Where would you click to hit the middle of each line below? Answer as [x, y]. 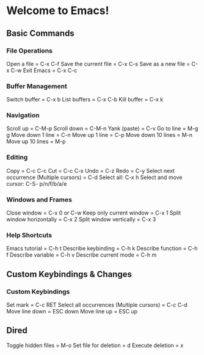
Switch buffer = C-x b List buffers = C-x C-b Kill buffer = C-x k [85, 100]
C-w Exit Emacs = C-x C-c [44, 70]
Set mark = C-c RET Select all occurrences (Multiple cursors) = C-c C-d [97, 305]
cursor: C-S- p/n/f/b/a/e [37, 183]
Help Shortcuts [29, 235]
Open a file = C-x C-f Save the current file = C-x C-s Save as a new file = [98, 64]
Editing [17, 158]
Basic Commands [40, 33]
